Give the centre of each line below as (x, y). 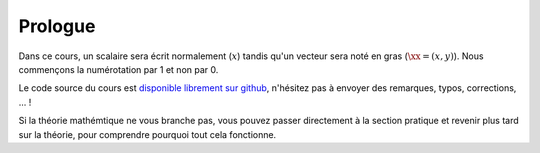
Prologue (57, 26)
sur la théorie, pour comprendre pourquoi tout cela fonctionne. (147, 134)
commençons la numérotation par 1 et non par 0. (118, 69)
